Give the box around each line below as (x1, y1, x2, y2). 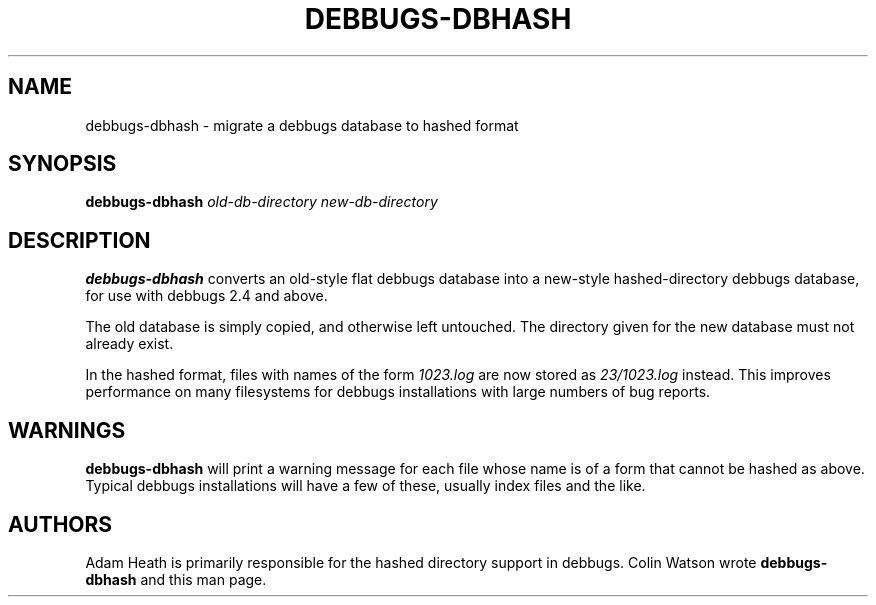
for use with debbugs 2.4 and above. (85, 287, 328, 305)
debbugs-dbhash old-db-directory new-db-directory (85, 193, 438, 211)
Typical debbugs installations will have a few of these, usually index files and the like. (85, 477, 646, 495)
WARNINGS (8, 417, 126, 443)
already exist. (85, 335, 174, 353)
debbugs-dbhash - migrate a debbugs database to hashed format (85, 116, 519, 134)
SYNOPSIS (8, 151, 117, 177)
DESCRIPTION (8, 227, 151, 253)
